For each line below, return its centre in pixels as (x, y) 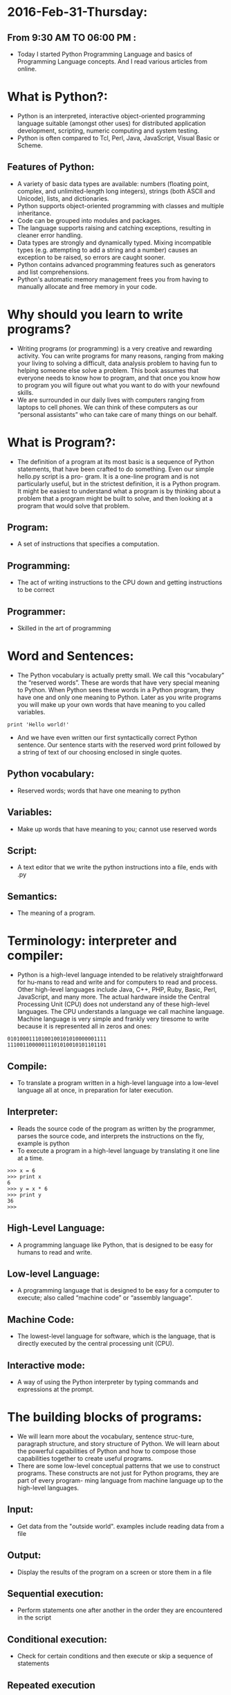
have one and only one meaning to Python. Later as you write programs (119, 697)
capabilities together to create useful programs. (85, 1458)
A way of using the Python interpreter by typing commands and (108, 1382)
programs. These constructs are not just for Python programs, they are (118, 1473)
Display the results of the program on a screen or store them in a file (114, 1572)
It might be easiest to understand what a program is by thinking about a (119, 491)
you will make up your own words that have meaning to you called (111, 705)
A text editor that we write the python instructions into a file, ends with (117, 867)
